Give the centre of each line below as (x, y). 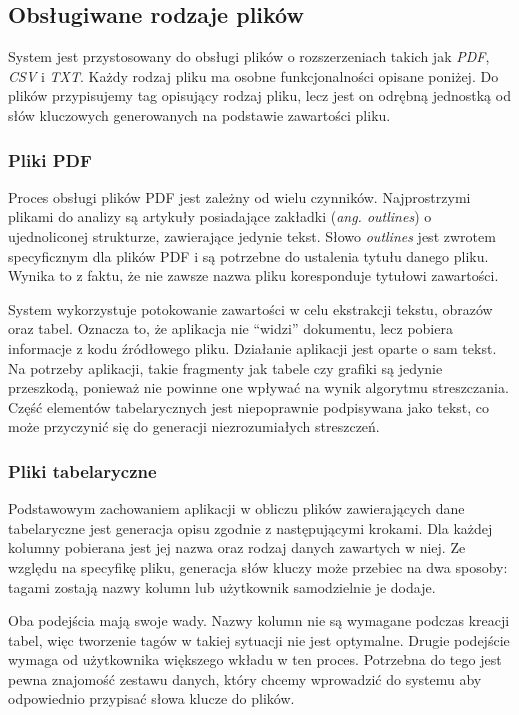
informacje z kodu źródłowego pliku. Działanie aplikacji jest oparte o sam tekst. (252, 347)
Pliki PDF (50, 159)
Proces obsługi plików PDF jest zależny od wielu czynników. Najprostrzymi (239, 196)
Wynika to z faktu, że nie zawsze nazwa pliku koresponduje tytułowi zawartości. (253, 275)
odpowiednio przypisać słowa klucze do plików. (151, 698)
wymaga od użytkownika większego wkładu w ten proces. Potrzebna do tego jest (255, 659)
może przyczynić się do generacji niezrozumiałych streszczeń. (194, 426)
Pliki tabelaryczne (82, 470)
